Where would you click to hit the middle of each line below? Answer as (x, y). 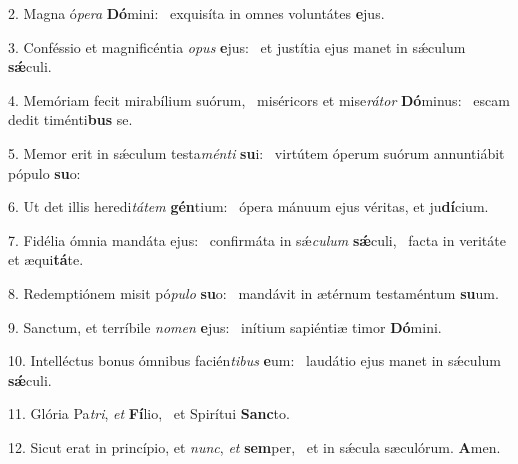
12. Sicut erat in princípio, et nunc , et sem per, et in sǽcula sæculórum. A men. (254, 446)
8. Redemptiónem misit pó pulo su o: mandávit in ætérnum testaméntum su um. (253, 292)
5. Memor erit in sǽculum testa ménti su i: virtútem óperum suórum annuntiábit (256, 152)
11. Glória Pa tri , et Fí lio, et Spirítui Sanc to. (149, 413)
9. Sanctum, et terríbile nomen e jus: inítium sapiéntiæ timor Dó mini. (225, 326)
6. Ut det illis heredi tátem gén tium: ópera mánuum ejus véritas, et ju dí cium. (248, 206)
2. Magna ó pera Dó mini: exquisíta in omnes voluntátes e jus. (196, 13)
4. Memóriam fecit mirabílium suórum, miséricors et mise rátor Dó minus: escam (259, 99)
